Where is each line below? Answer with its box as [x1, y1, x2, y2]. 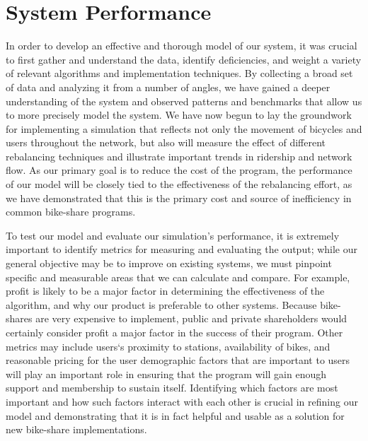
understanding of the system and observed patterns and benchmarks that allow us [6, 93, 362, 108]
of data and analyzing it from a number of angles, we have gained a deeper [6, 79, 330, 94]
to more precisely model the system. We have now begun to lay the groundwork [6, 107, 352, 122]
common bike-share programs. [6, 204, 136, 219]
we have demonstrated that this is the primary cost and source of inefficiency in [6, 190, 352, 205]
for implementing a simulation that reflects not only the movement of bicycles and [6, 121, 362, 136]
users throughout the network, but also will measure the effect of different [6, 135, 326, 150]
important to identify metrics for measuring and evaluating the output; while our [6, 242, 358, 257]
